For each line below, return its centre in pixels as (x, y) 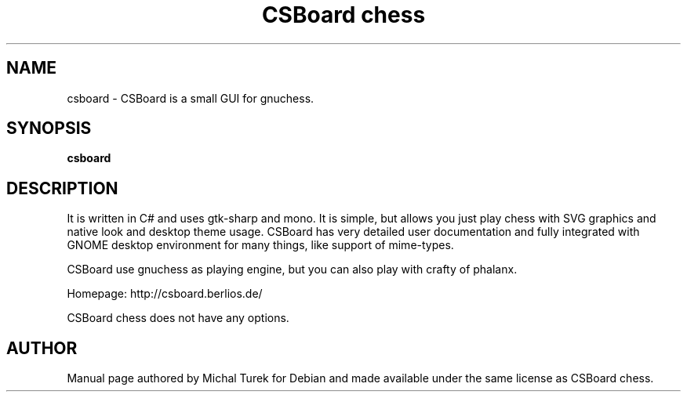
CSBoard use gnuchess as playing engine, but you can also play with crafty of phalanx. (292, 270)
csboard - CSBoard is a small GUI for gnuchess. (191, 98)
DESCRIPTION (62, 188)
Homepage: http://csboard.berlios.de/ (165, 294)
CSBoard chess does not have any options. (178, 318)
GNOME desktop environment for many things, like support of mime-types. (260, 245)
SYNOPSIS (49, 128)
